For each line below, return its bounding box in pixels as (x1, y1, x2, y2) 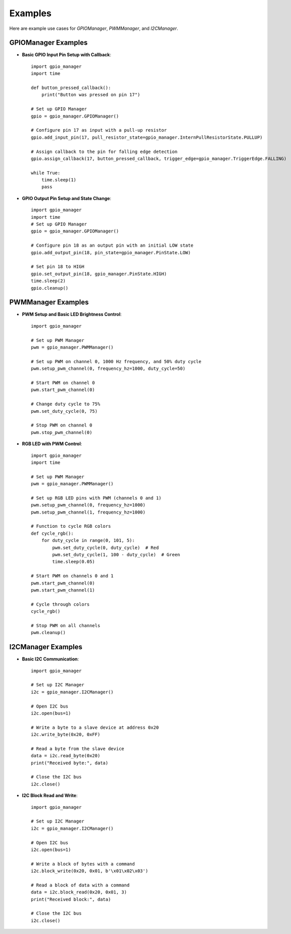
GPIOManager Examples (9, 38, 88, 47)
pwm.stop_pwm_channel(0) (31, 430, 92, 435)
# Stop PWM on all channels (31, 622, 101, 628)
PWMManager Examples (9, 298, 89, 306)
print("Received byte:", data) (31, 760, 109, 766)
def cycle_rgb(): (31, 530, 74, 536)
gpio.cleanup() (31, 285, 69, 291)
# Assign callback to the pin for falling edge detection (31, 148, 178, 154)
